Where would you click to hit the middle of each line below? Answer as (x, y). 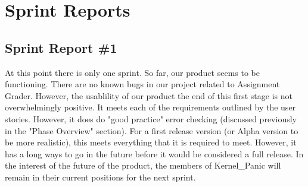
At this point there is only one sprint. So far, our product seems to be (132, 72)
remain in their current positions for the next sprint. (100, 177)
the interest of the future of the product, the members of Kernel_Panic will (143, 165)
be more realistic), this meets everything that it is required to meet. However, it (151, 142)
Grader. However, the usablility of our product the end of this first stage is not (149, 95)
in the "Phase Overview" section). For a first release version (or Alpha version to (152, 130)
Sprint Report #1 (61, 47)
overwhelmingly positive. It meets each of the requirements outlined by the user (150, 107)
